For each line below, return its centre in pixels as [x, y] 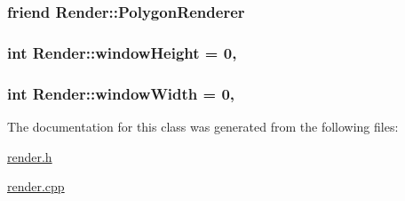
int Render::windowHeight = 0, [122, 52]
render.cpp [36, 186]
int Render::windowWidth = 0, [121, 93]
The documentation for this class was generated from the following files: [203, 126]
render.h [30, 156]
